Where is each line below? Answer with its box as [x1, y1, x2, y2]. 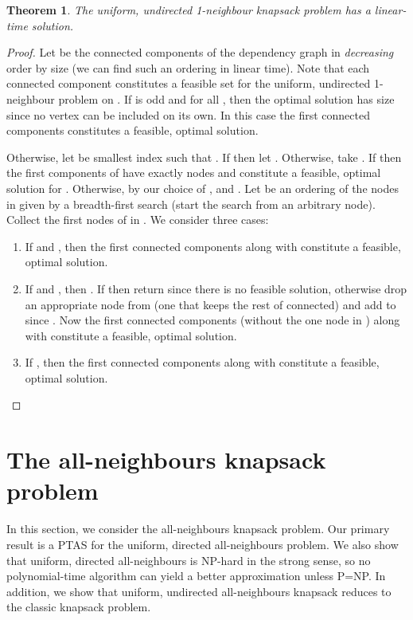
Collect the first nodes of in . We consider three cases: [6, 211, 269, 228]
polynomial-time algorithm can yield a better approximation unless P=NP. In [6, 567, 386, 584]
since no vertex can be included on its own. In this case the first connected [6, 106, 370, 123]
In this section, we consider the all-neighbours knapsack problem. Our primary [6, 520, 390, 537]
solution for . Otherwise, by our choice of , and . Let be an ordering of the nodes [6, 179, 399, 196]
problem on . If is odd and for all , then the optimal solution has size [58, 90, 395, 107]
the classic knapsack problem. [6, 598, 151, 615]
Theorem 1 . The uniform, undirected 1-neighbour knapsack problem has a [6, 2, 371, 18]
